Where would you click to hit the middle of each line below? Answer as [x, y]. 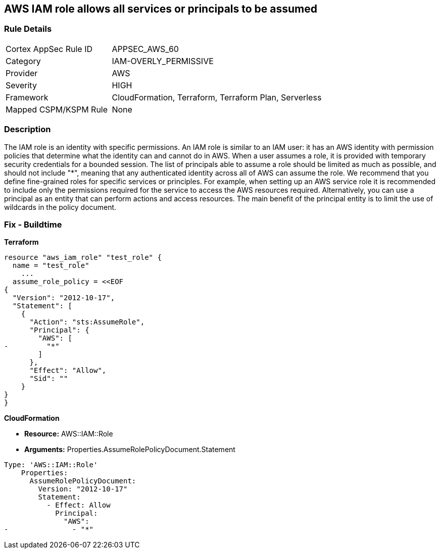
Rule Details [28, 29]
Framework [27, 97]
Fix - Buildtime [33, 224]
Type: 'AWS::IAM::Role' [51, 465]
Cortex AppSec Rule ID [49, 49]
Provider [22, 73]
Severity [21, 85]
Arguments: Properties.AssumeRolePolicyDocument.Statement [130, 450]
